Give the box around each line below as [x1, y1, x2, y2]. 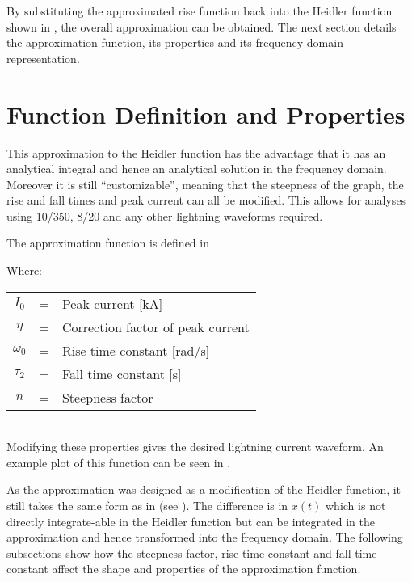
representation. [6, 49, 80, 66]
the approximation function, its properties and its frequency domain [6, 34, 343, 51]
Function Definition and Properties [6, 97, 406, 130]
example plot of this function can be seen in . [6, 453, 231, 470]
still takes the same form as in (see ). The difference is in [6, 497, 288, 514]
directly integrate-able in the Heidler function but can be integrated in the [6, 512, 375, 529]
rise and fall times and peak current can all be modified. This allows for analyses [6, 192, 406, 209]
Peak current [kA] [61, 293, 163, 313]
